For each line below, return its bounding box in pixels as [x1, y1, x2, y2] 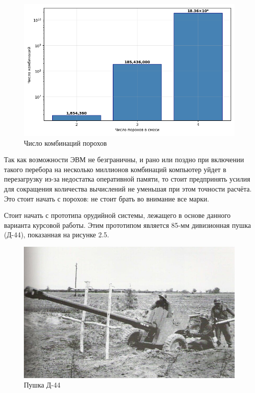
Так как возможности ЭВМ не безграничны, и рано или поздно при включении [4, 154, 244, 165]
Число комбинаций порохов [24, 137, 107, 148]
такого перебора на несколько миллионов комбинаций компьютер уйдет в [4, 164, 227, 174]
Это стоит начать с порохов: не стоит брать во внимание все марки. [4, 193, 209, 203]
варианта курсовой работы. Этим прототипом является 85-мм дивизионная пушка [4, 219, 251, 230]
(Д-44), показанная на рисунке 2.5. [4, 229, 109, 240]
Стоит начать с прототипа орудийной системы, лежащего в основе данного [4, 210, 231, 220]
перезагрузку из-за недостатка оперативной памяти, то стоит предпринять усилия [4, 174, 251, 184]
